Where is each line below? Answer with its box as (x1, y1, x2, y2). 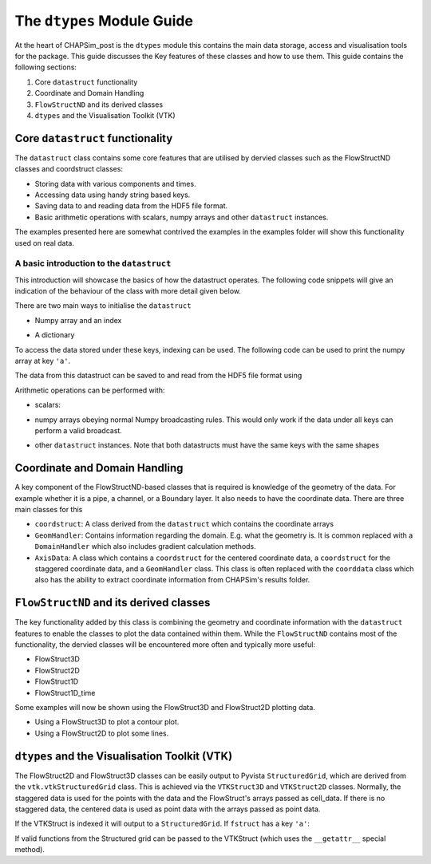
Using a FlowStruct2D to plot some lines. (34, 728, 169, 738)
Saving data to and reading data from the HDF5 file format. (34, 201, 228, 211)
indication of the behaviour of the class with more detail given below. (14, 286, 241, 296)
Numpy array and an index (34, 315, 122, 325)
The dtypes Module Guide (14, 12, 193, 30)
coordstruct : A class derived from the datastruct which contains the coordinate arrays (34, 519, 334, 529)
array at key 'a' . (14, 356, 71, 366)
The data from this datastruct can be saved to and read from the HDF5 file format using (14, 371, 302, 381)
